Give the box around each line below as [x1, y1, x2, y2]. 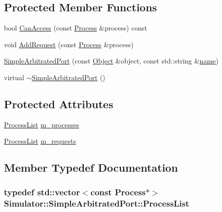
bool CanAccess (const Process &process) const [4, 23, 148, 33]
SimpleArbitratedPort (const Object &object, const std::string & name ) [4, 56, 219, 66]
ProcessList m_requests [4, 136, 76, 146]
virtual [4, 72, 24, 82]
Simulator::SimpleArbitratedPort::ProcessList [4, 197, 189, 209]
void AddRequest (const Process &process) [4, 39, 134, 49]
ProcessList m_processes [4, 119, 79, 129]
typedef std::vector [4, 185, 80, 198]
